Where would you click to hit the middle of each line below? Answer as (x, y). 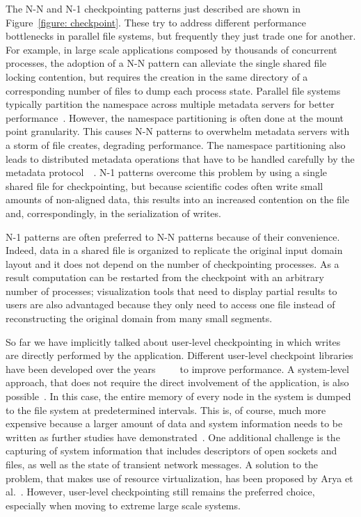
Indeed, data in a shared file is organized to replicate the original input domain (174, 250)
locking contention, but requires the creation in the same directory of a (157, 76)
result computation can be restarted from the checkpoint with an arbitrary (165, 277)
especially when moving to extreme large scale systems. (123, 505)
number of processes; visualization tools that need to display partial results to (171, 291)
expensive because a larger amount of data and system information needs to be (174, 423)
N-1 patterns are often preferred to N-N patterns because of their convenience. (173, 236)
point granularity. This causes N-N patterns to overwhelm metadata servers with (178, 131)
